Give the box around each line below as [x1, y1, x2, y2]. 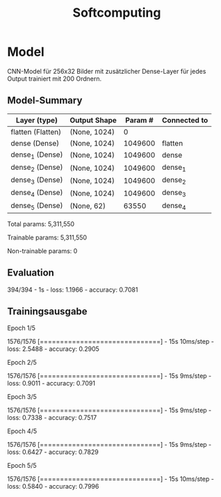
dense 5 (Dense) [10, 200, 63, 212]
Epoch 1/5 [7, 324, 36, 332]
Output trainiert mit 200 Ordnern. [7, 74, 102, 83]
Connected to [162, 115, 208, 125]
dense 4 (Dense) [10, 188, 63, 199]
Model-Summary [7, 95, 83, 106]
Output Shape [69, 115, 117, 125]
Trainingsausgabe [7, 305, 88, 317]
